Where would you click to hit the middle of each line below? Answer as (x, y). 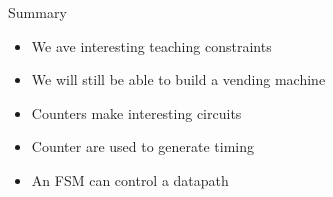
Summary (37, 12)
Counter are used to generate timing (143, 146)
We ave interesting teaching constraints (151, 45)
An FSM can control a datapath (130, 179)
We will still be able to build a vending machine (178, 79)
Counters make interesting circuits (136, 112)
